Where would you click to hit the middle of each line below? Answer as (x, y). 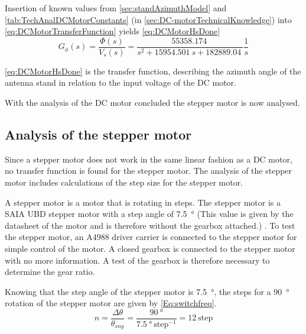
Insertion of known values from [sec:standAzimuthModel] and (116, 8)
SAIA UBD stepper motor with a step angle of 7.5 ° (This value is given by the (149, 214)
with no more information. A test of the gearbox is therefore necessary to (137, 260)
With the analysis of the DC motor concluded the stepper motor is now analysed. (152, 103)
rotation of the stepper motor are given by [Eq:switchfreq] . (111, 303)
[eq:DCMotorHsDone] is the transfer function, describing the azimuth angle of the (153, 71)
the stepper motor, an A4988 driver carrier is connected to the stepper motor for (151, 237)
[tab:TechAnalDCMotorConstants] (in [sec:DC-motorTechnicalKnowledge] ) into (148, 19)
